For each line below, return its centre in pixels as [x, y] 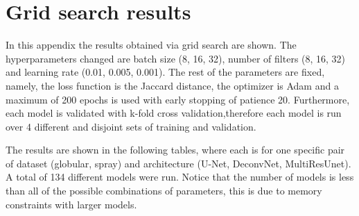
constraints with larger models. [71, 204]
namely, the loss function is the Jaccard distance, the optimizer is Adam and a [172, 85]
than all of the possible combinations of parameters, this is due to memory [164, 191]
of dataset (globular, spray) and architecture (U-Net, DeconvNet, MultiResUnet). [178, 163]
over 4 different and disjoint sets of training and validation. [131, 126]
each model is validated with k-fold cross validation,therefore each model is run [174, 113]
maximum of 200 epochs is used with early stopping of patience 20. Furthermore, [178, 99]
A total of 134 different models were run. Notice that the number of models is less [180, 177]
